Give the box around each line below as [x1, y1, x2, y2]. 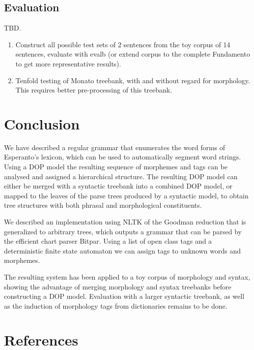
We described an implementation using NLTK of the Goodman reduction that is [4, 217, 246, 227]
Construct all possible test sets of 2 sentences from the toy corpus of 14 [15, 39, 230, 49]
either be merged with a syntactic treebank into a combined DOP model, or [4, 181, 232, 191]
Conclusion [4, 113, 80, 133]
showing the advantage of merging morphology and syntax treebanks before [4, 281, 231, 291]
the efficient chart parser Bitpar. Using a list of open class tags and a [4, 236, 212, 246]
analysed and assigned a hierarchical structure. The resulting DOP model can [4, 171, 238, 181]
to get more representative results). [15, 58, 121, 68]
